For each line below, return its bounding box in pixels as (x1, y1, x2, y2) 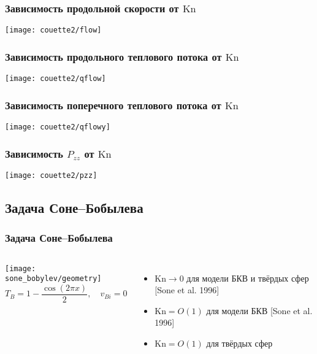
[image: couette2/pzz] (5, 171, 97, 180)
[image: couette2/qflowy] (5, 122, 110, 131)
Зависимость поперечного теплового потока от (5, 97, 221, 112)
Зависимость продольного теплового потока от (5, 48, 222, 64)
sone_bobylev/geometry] (5, 274, 102, 283)
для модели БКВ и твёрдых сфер (186, 271, 309, 284)
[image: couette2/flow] (5, 26, 102, 35)
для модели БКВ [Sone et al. (206, 304, 313, 317)
